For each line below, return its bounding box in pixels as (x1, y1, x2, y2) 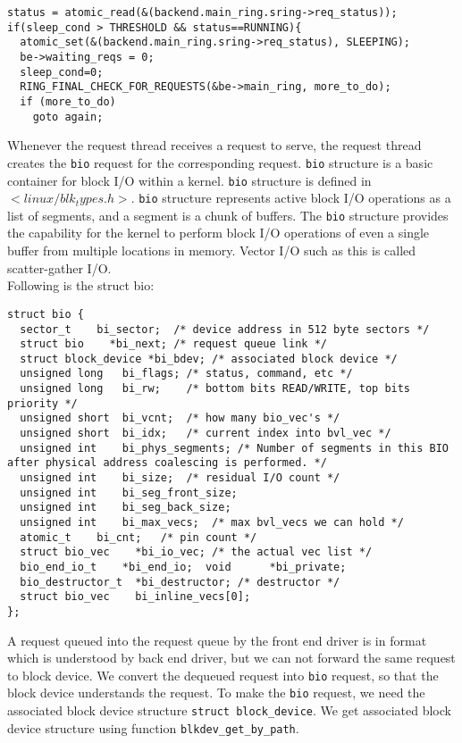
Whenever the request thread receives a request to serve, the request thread (7, 136, 422, 154)
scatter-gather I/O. (7, 258, 112, 277)
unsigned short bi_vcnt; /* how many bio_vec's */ (20, 412, 340, 425)
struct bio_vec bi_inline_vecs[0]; (20, 590, 251, 604)
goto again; (32, 110, 104, 123)
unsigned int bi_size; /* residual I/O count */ (20, 472, 340, 485)
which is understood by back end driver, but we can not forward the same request (7, 648, 456, 667)
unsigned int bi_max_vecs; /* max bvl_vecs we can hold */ (20, 516, 404, 530)
